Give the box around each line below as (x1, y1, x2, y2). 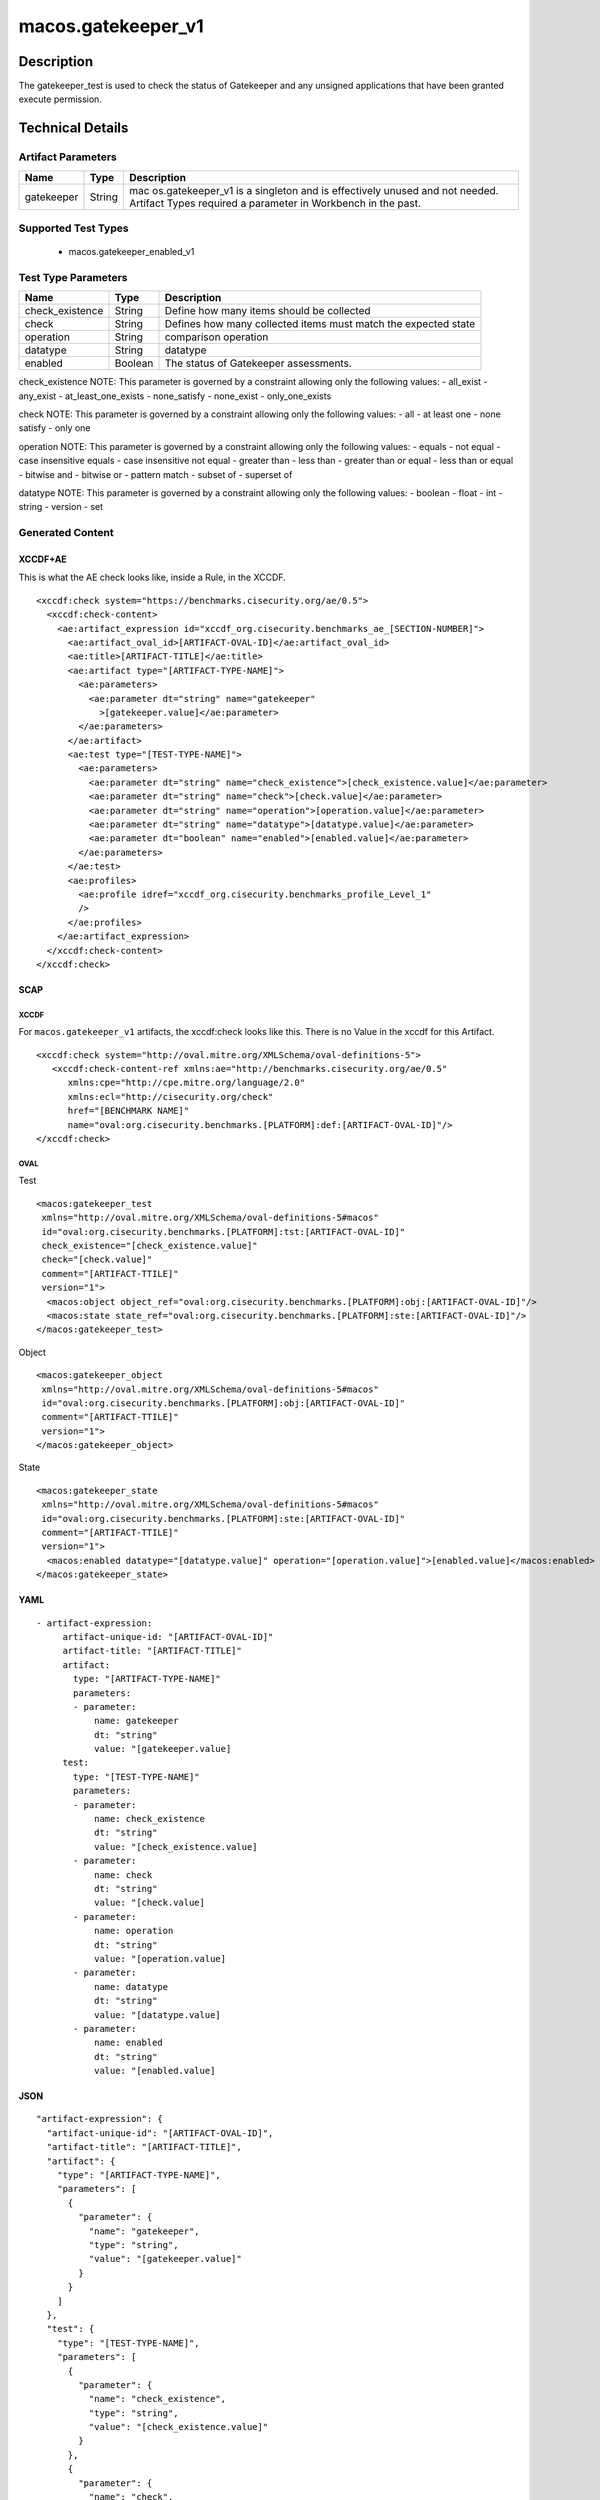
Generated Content (18, 526, 114, 540)
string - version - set (18, 501, 104, 513)
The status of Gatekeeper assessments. (164, 356, 352, 370)
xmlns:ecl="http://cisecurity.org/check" (67, 1091, 274, 1102)
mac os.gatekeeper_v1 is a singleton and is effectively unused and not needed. (128, 183, 499, 197)
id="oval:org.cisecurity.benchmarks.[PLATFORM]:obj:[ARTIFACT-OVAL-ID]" (41, 1397, 406, 1409)
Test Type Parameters (18, 270, 128, 284)
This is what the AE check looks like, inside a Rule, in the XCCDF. (18, 571, 287, 584)
